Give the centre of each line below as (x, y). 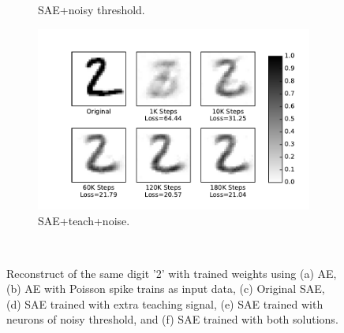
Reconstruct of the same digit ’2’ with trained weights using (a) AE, (172, 273)
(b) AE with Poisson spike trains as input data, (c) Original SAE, (166, 289)
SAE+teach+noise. (84, 220)
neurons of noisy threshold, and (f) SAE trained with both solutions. (172, 319)
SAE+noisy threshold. (92, 9)
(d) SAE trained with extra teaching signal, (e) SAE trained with (165, 303)
